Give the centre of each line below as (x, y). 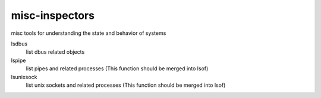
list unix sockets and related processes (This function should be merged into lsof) (126, 85)
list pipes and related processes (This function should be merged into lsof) (117, 68)
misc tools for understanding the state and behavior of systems (89, 33)
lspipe (18, 60)
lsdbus (19, 44)
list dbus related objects (55, 52)
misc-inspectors (53, 15)
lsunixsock (24, 77)
